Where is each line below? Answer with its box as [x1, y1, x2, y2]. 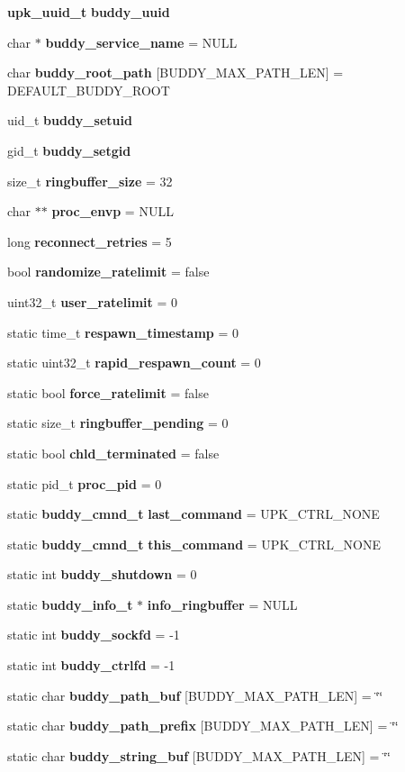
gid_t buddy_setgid [7, 141, 131, 159]
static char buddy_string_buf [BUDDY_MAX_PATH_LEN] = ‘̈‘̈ [7, 746, 391, 765]
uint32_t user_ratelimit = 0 [7, 292, 177, 311]
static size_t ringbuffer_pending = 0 [7, 413, 229, 432]
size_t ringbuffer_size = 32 [7, 171, 173, 190]
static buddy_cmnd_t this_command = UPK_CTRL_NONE [7, 534, 381, 553]
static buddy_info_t [7, 595, 133, 613]
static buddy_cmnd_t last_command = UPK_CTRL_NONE [7, 504, 380, 523]
